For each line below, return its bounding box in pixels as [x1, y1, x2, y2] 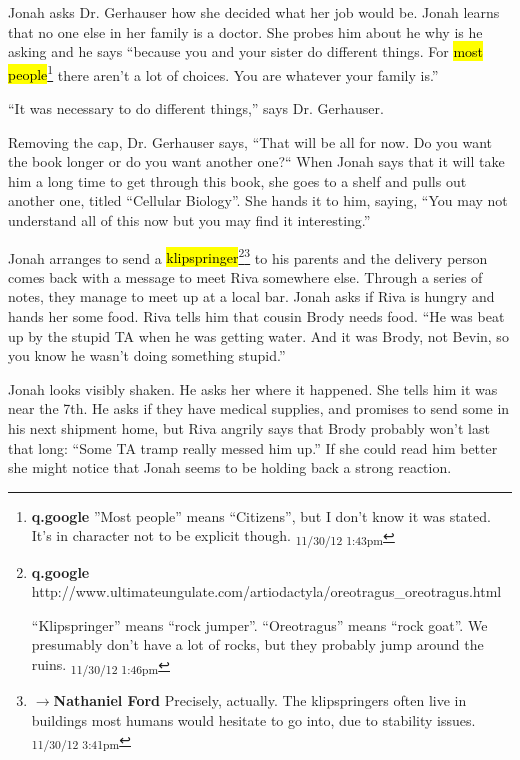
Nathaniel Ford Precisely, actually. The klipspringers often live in [53, 690, 467, 710]
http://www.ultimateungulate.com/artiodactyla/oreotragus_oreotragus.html [31, 581, 502, 602]
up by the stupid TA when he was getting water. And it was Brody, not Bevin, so [8, 325, 509, 346]
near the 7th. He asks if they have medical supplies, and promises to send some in [8, 398, 510, 419]
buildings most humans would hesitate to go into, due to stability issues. [31, 709, 476, 730]
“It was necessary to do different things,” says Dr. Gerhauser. [8, 98, 384, 119]
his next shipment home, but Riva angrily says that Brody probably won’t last [8, 418, 490, 438]
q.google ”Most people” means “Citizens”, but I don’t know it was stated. [31, 505, 491, 526]
